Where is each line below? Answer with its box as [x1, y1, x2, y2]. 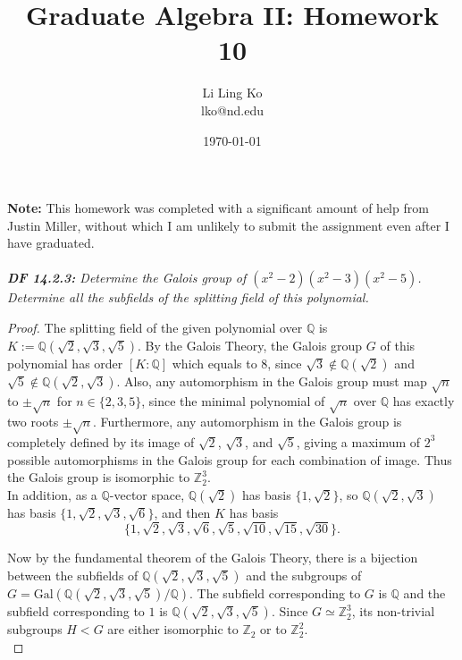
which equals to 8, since [172, 353, 302, 372]
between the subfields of [7, 566, 139, 585]
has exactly [392, 392, 455, 410]
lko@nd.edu [200, 100, 265, 119]
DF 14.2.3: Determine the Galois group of [7, 268, 247, 287]
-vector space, [109, 485, 185, 503]
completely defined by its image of [7, 432, 195, 451]
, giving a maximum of [296, 432, 421, 451]
